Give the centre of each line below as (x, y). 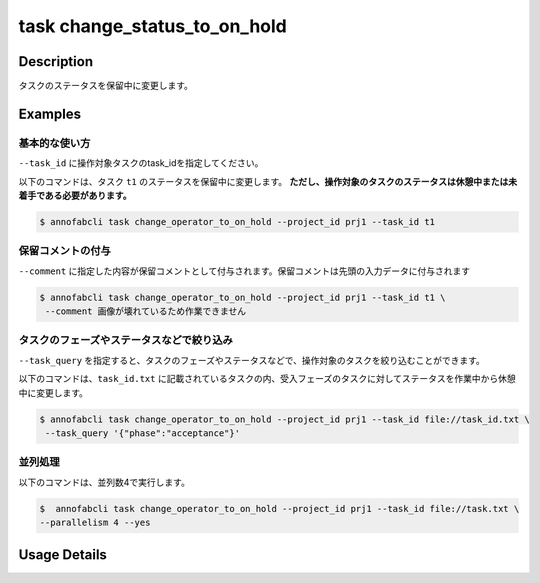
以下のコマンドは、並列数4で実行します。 (104, 482)
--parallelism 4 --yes (95, 523)
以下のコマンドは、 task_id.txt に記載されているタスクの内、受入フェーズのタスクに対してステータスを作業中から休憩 (267, 379)
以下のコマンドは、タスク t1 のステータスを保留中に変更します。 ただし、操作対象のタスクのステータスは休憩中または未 (268, 181)
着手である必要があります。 (75, 195)
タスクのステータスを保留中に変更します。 (106, 86)
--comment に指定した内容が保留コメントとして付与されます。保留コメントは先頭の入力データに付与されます (244, 271)
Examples (50, 113)
